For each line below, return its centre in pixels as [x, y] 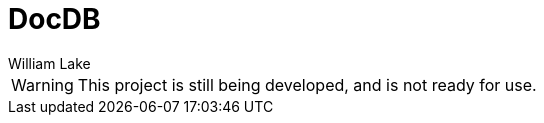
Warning [42, 84]
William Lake [49, 63]
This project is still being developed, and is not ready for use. [307, 84]
